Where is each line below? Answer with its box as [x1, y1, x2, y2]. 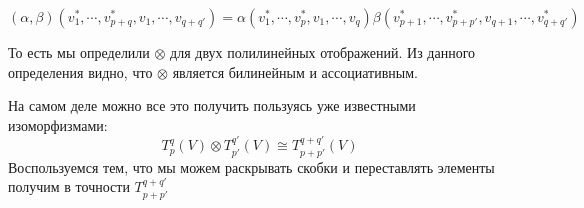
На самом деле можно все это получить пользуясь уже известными [8, 95, 416, 116]
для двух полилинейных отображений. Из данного [170, 42, 476, 62]
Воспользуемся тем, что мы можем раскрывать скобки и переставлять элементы [8, 156, 495, 177]
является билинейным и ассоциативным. [172, 61, 418, 82]
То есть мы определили [8, 42, 150, 62]
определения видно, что [8, 61, 153, 82]
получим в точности [8, 176, 130, 197]
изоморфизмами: [8, 114, 108, 135]
